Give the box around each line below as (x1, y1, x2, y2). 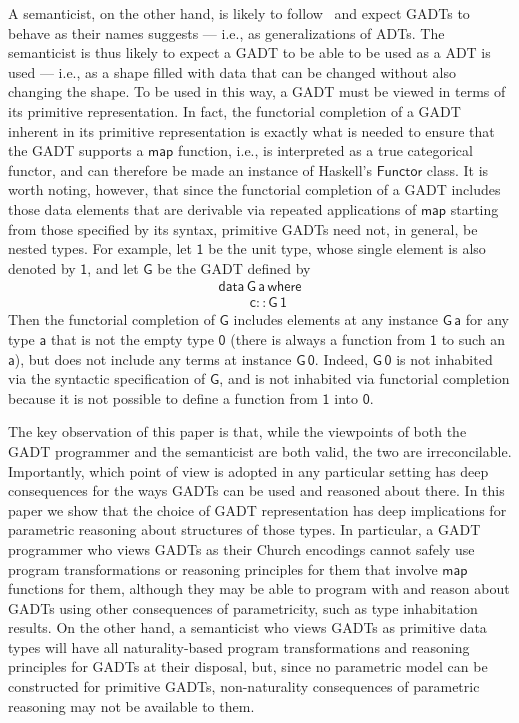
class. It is (426, 159, 489, 180)
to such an (441, 328, 506, 349)
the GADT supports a (8, 140, 144, 161)
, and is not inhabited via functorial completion (219, 368, 510, 389)
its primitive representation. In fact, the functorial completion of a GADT (8, 100, 461, 121)
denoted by (8, 257, 76, 278)
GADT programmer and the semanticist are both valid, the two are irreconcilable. (8, 440, 512, 461)
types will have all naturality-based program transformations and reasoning (8, 636, 470, 657)
